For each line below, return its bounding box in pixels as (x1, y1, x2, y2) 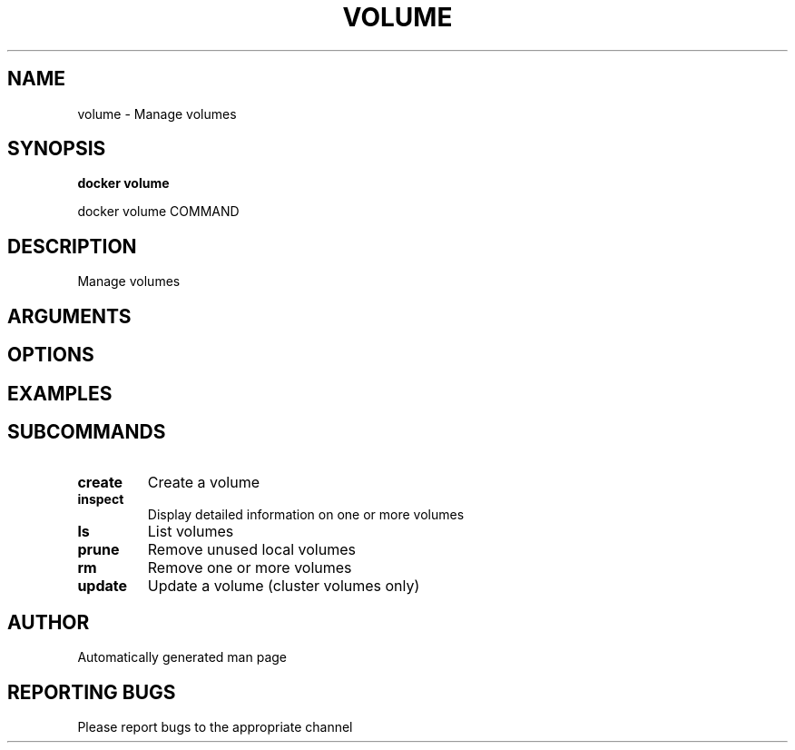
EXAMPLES (7, 381, 113, 405)
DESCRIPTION (7, 234, 137, 258)
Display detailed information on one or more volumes (147, 507, 465, 523)
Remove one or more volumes (147, 558, 352, 577)
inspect (77, 491, 124, 508)
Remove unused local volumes (147, 540, 356, 559)
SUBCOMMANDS (7, 419, 166, 443)
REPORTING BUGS (7, 680, 176, 704)
